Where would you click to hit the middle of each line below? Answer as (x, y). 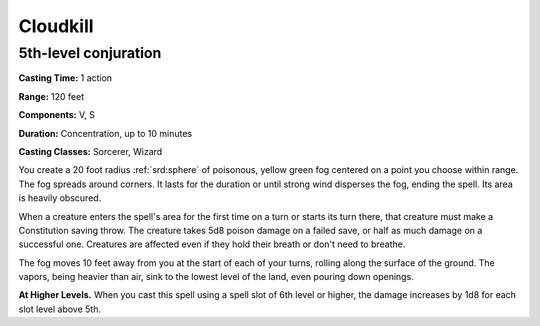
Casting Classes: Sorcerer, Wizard (90, 151)
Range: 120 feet (51, 96)
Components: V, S (56, 115)
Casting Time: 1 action (65, 78)
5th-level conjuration (90, 53)
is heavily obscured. (60, 198)
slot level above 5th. (60, 309)
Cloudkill (56, 26)
